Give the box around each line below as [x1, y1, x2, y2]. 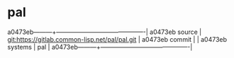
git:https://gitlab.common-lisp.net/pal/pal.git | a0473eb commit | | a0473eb [7, 35, 228, 43]
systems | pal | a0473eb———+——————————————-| [7, 42, 193, 51]
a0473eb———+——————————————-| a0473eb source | [7, 28, 202, 36]
